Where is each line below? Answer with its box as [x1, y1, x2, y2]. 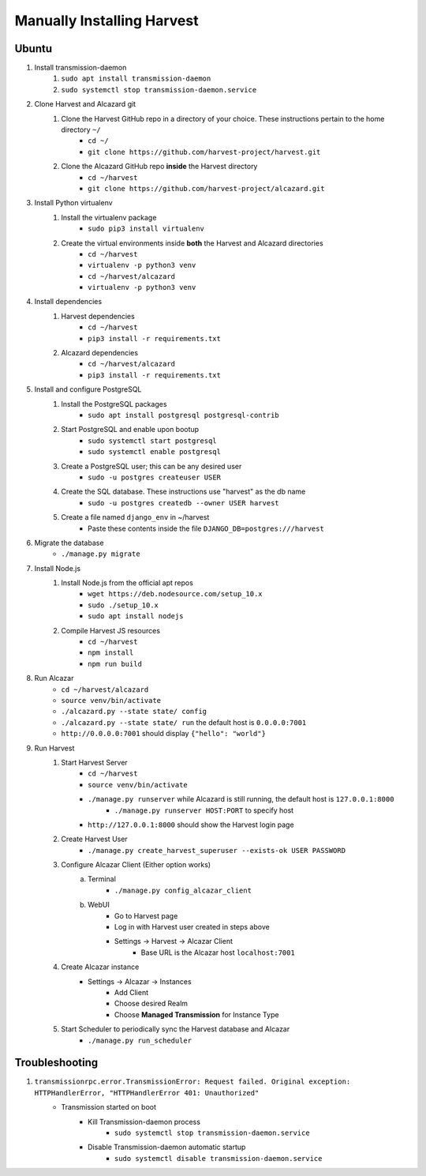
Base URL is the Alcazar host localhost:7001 [140, 948, 295, 957]
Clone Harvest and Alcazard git [34, 100, 136, 109]
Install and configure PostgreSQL [34, 385, 142, 394]
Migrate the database [34, 538, 104, 547]
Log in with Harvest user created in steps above [114, 922, 270, 932]
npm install [88, 648, 134, 657]
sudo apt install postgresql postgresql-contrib [88, 411, 279, 419]
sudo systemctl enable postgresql [88, 447, 221, 456]
